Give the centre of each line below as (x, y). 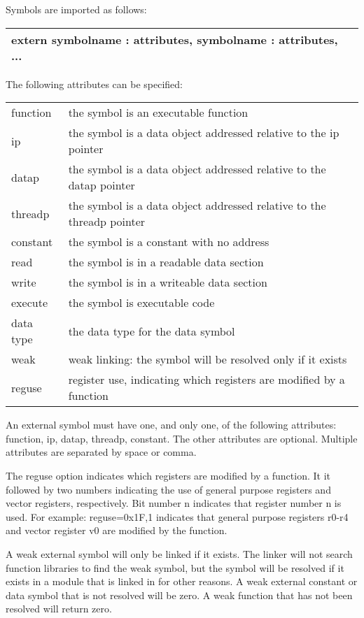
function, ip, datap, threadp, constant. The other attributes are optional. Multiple (182, 438)
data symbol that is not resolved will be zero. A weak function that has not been (179, 595)
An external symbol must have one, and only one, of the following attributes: (171, 425)
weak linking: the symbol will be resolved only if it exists (208, 359)
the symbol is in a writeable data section (168, 282)
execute (29, 303)
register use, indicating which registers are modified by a (206, 380)
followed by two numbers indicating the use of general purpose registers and (168, 489)
